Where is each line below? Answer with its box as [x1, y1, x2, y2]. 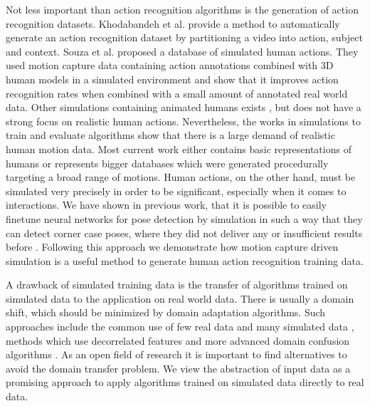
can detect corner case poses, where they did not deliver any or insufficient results [6, 225, 363, 240]
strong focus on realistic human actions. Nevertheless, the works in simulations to [6, 113, 361, 128]
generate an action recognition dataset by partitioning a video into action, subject [6, 30, 363, 45]
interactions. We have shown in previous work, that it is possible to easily [6, 197, 327, 212]
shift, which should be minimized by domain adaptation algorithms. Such [6, 305, 326, 320]
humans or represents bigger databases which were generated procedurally [6, 155, 329, 170]
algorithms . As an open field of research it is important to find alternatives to [6, 347, 347, 362]
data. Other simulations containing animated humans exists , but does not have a [6, 100, 361, 115]
